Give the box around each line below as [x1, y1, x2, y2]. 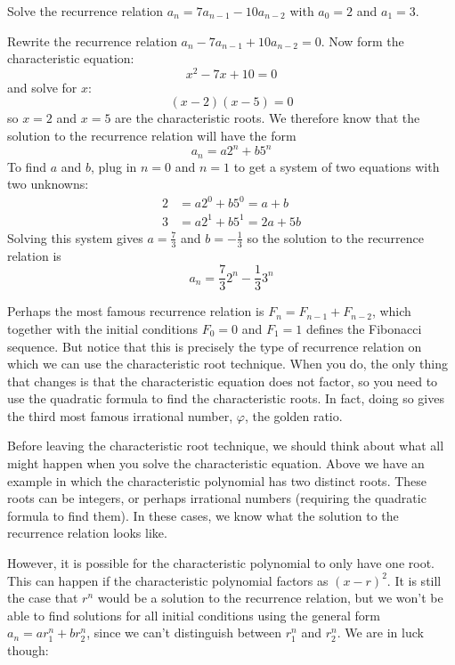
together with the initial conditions [7, 319, 199, 337]
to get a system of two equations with [233, 157, 440, 175]
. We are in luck [337, 623, 424, 642]
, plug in [90, 157, 137, 175]
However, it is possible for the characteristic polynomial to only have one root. [7, 554, 435, 572]
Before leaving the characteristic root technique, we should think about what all [7, 436, 444, 455]
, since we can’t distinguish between [86, 623, 282, 642]
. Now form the [321, 31, 404, 50]
